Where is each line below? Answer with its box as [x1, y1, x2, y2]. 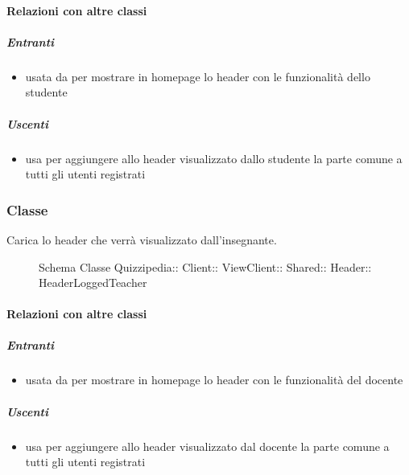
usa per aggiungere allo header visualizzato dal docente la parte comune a [25, 437, 390, 454]
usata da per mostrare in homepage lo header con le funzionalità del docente [25, 371, 403, 388]
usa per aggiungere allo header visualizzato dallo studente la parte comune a [25, 149, 403, 166]
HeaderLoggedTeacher [39, 274, 147, 291]
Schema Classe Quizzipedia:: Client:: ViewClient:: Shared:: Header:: [39, 258, 372, 275]
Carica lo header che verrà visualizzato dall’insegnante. [6, 231, 277, 248]
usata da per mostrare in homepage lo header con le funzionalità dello [25, 68, 370, 84]
